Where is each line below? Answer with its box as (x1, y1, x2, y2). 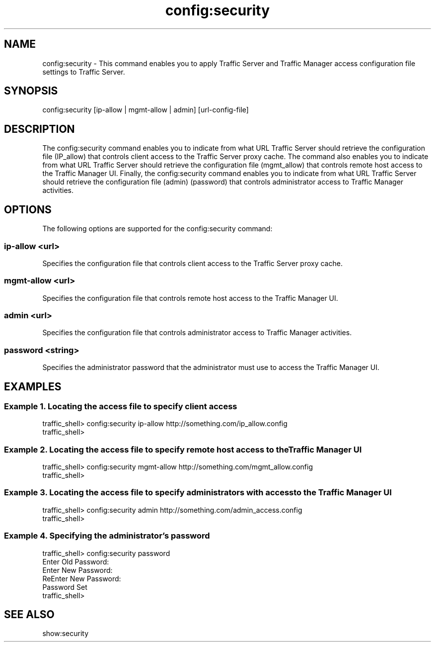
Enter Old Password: (42, 557, 109, 566)
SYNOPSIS (4, 85, 58, 97)
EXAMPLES (4, 380, 62, 393)
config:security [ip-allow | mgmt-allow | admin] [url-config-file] (42, 105, 249, 114)
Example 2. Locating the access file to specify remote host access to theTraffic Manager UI (4, 444, 362, 455)
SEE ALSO (4, 608, 55, 621)
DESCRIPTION (4, 122, 75, 135)
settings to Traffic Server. (42, 67, 125, 76)
